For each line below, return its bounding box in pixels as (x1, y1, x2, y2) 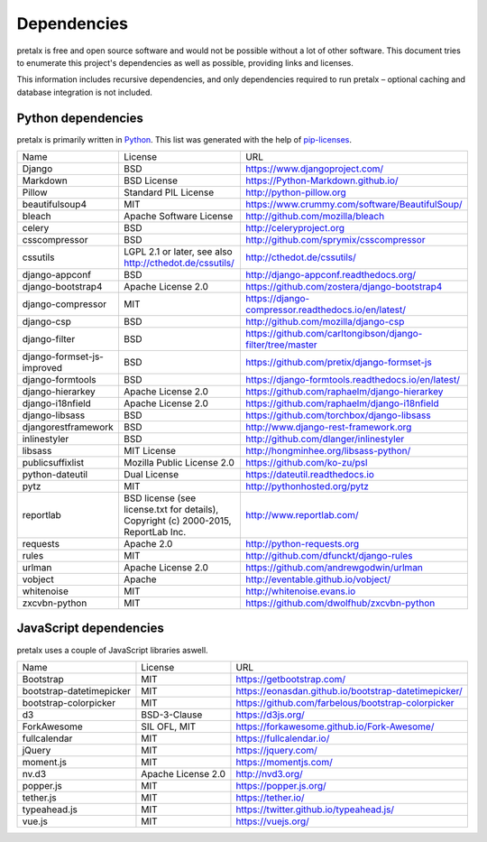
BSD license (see (123, 492, 197, 504)
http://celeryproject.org (244, 222, 345, 235)
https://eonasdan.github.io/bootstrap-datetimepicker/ (235, 684, 464, 697)
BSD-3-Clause (141, 708, 203, 721)
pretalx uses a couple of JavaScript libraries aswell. (16, 644, 208, 655)
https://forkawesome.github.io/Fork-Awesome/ (235, 720, 435, 733)
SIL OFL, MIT (141, 720, 197, 733)
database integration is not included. (16, 87, 153, 97)
